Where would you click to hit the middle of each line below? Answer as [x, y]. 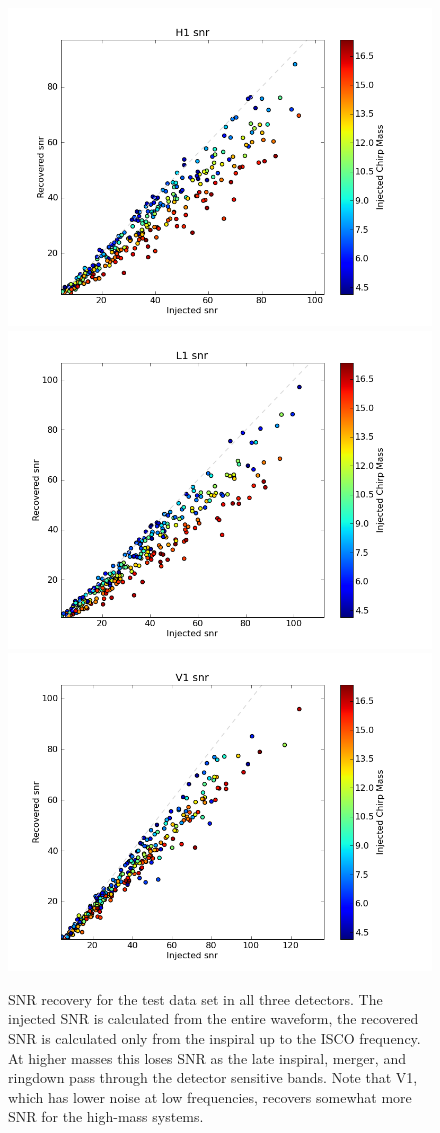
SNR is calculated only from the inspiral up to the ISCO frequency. [214, 1037]
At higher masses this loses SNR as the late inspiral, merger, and [207, 1057]
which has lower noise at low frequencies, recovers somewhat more [210, 1096]
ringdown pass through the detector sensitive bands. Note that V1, [213, 1077]
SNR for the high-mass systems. [106, 1116]
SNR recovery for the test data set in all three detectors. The [195, 998]
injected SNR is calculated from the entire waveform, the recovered [213, 1018]
